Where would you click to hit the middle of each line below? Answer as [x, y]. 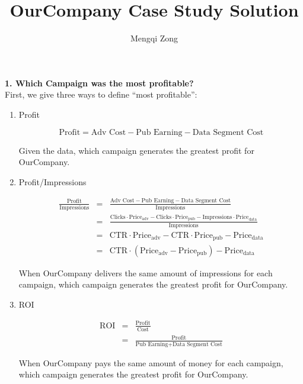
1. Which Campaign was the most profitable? [99, 83]
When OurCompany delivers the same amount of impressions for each [146, 272]
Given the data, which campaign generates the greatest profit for [136, 150]
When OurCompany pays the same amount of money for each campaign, [151, 362]
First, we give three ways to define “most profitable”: [101, 94]
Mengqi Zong [154, 38]
